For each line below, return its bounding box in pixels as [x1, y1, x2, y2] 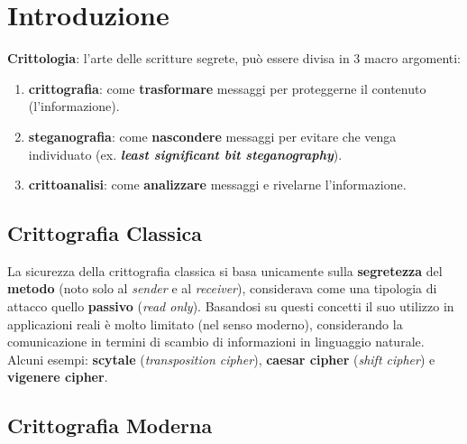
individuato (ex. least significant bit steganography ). [28, 144, 343, 163]
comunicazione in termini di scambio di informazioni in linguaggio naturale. [7, 332, 425, 351]
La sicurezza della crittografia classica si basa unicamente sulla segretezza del [7, 261, 443, 280]
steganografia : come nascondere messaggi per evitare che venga [28, 126, 397, 145]
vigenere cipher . [7, 367, 108, 386]
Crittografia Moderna [7, 412, 213, 439]
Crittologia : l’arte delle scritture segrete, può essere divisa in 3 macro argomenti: [7, 49, 462, 68]
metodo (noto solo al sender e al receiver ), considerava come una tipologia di [7, 279, 437, 298]
